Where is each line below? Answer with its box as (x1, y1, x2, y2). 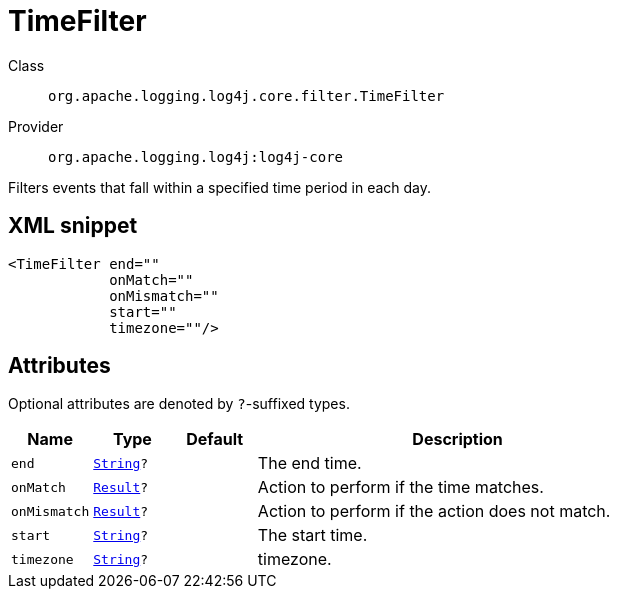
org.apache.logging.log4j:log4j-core (48, 148, 344, 165)
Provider (8, 117, 64, 135)
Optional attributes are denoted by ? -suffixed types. (8, 395, 350, 413)
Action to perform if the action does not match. (257, 501, 611, 522)
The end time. (257, 453, 362, 474)
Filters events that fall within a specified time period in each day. (8, 178, 432, 196)
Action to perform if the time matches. (257, 477, 544, 498)
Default (186, 429, 244, 450)
